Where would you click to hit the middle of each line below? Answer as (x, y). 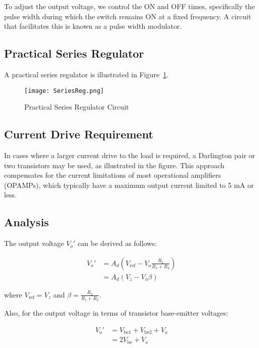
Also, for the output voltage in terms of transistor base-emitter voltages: (116, 313)
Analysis (27, 222)
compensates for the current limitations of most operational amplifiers (113, 175)
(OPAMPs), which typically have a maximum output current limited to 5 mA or (129, 185)
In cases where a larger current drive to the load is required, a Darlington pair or (130, 155)
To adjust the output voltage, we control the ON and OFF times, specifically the (129, 6)
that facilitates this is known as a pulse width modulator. (93, 26)
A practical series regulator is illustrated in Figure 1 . (87, 74)
